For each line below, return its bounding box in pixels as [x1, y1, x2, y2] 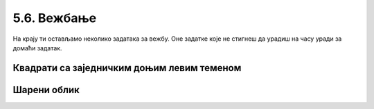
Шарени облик [12, 83, 80, 96]
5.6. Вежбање [12, 10, 97, 26]
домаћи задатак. [12, 43, 62, 52]
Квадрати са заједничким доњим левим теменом [12, 62, 242, 74]
